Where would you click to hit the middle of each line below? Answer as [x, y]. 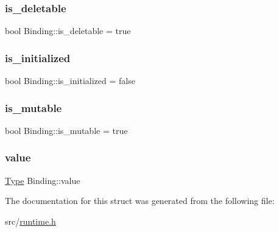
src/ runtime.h [30, 221]
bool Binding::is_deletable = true [68, 31]
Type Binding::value [43, 180]
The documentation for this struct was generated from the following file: [140, 201]
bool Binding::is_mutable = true [66, 130]
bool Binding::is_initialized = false [70, 81]
